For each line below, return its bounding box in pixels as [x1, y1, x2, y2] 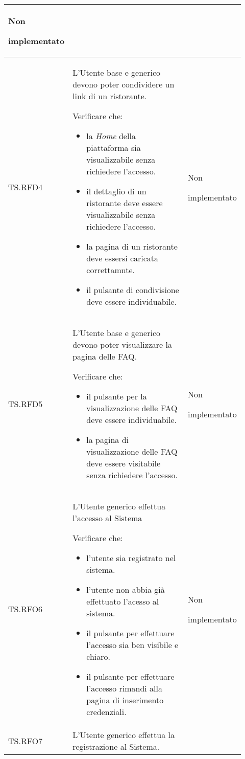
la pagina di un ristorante [86, 240, 178, 252]
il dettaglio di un [86, 185, 146, 197]
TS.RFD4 [8, 181, 43, 193]
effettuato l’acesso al [86, 595, 159, 607]
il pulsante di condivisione [86, 284, 179, 296]
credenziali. [86, 706, 127, 718]
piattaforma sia [86, 142, 141, 153]
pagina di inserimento [86, 694, 164, 706]
